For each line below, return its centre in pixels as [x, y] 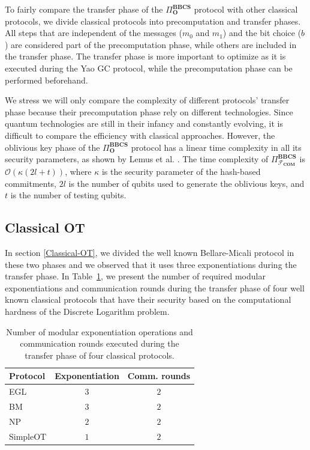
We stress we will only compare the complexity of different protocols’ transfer [147, 100]
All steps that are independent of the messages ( [94, 33]
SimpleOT [28, 436]
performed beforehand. [46, 80]
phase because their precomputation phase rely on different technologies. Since [149, 111]
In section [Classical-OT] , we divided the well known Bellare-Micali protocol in [150, 252]
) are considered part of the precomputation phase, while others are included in [151, 44]
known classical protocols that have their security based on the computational [148, 299]
